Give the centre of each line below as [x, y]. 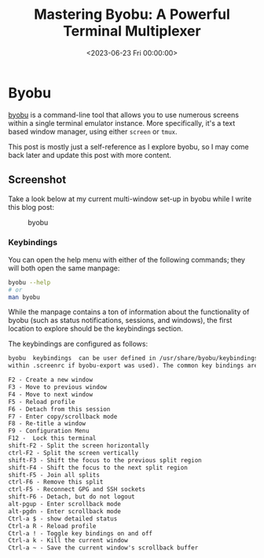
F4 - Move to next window [50, 395]
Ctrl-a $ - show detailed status [63, 519]
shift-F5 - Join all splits [54, 475]
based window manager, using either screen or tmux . [93, 131]
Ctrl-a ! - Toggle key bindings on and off [81, 533]
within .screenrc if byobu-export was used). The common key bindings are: [135, 366]
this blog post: [31, 207]
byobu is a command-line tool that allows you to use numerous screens [124, 115]
